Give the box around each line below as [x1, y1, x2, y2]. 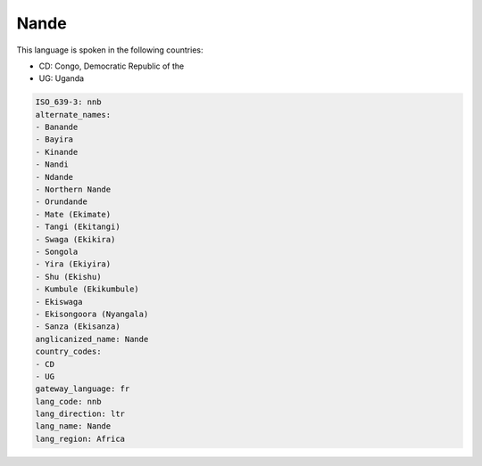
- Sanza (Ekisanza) [35, 322, 120, 331]
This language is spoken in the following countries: [16, 45, 204, 55]
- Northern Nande [35, 184, 112, 195]
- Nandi [35, 159, 69, 169]
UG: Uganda [38, 73, 85, 84]
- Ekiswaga [35, 297, 83, 307]
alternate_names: [35, 110, 112, 119]
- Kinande [35, 147, 79, 157]
